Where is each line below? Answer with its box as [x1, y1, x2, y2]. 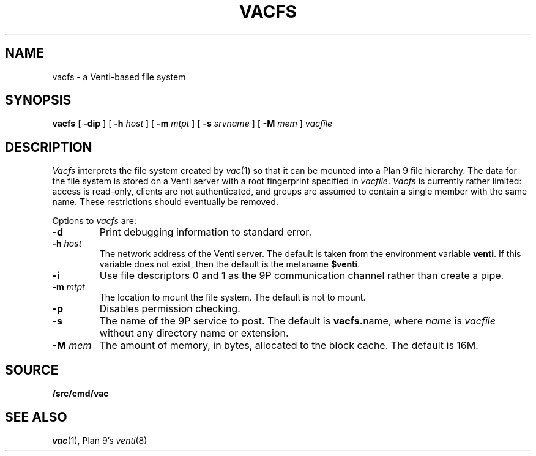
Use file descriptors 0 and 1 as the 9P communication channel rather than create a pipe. [99, 269, 504, 282]
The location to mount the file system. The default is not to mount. [99, 292, 366, 303]
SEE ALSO [5, 409, 67, 425]
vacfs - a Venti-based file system [52, 71, 186, 82]
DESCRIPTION [5, 139, 92, 155]
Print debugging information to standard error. [99, 226, 311, 239]
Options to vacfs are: [52, 215, 136, 226]
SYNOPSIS [5, 92, 72, 108]
